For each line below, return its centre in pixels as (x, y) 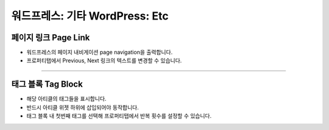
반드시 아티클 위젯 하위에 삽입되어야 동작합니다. (83, 107)
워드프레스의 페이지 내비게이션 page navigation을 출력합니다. (100, 52)
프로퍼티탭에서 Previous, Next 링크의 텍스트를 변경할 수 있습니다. (104, 60)
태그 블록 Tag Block (47, 85)
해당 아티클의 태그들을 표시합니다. (66, 99)
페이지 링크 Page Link (51, 38)
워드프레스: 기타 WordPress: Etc (90, 16)
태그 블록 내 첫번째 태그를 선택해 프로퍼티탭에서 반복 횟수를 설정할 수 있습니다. (119, 116)
